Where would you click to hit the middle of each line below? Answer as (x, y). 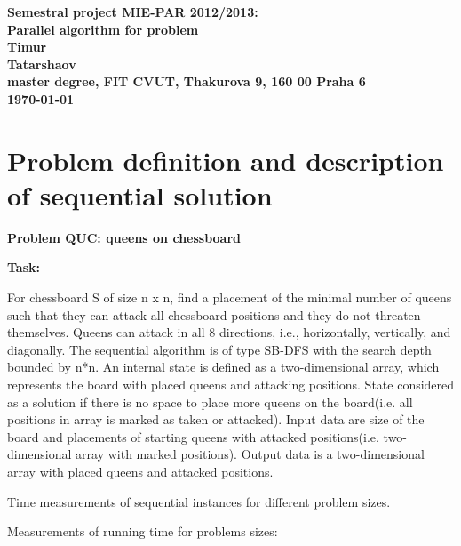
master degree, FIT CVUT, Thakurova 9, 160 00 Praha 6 (187, 81)
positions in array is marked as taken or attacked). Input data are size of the (216, 419)
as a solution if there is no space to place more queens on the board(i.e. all (210, 401)
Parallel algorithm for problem (103, 29)
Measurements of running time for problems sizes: (143, 531)
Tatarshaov (42, 64)
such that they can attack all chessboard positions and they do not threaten (214, 314)
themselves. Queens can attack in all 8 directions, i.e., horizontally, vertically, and (229, 332)
